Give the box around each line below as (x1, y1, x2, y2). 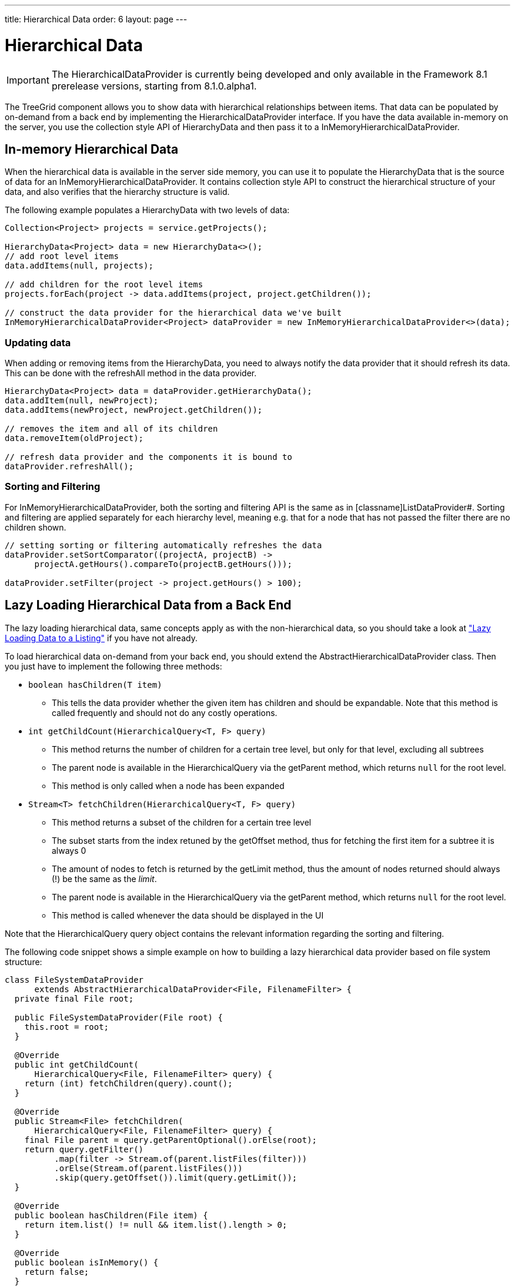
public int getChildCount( (14, 1059, 139, 1069)
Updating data (5, 336, 71, 349)
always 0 (52, 845, 86, 856)
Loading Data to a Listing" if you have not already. (5, 632, 198, 643)
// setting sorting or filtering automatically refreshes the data (5, 540, 322, 550)
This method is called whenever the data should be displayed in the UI (52, 910, 324, 920)
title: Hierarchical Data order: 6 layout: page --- (5, 14, 188, 24)
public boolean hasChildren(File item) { (14, 1210, 208, 1220)
